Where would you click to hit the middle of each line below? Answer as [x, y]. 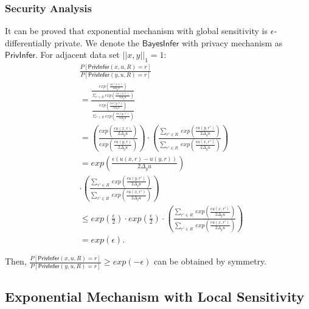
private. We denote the [97, 42]
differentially [28, 42]
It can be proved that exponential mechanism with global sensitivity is [137, 31]
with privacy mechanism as [232, 42]
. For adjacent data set [78, 55]
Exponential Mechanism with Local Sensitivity [155, 297]
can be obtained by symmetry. [210, 261]
